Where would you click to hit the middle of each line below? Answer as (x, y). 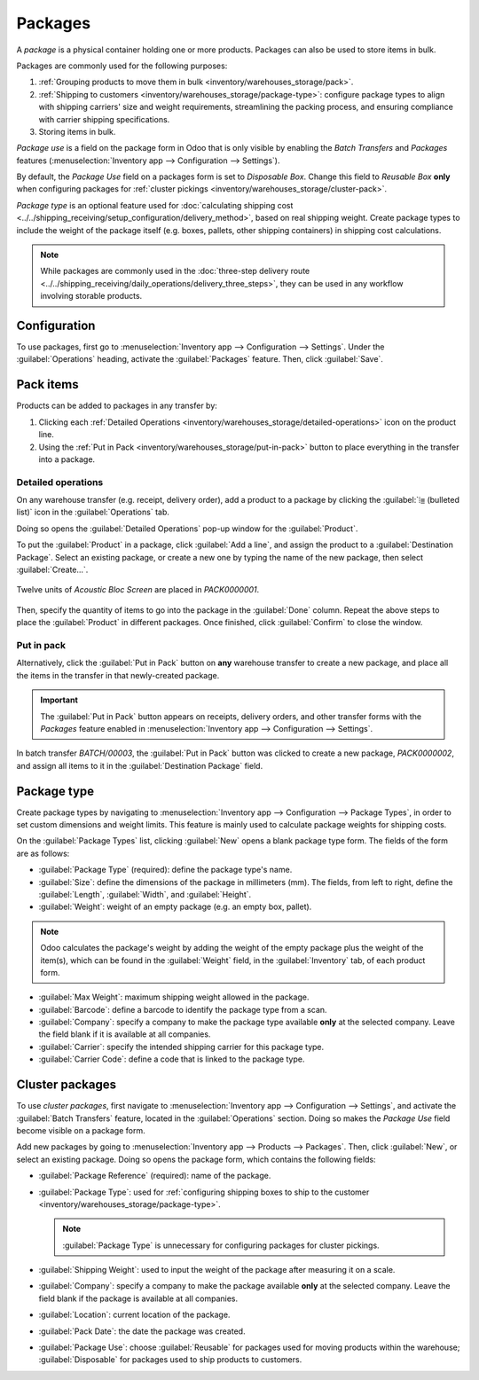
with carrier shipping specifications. (104, 119)
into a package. (67, 459)
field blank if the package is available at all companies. (138, 1298)
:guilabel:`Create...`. (52, 570)
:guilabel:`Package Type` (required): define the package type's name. (165, 870)
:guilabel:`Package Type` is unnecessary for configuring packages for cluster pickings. (221, 1245)
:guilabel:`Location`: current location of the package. (134, 1315)
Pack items (47, 384)
